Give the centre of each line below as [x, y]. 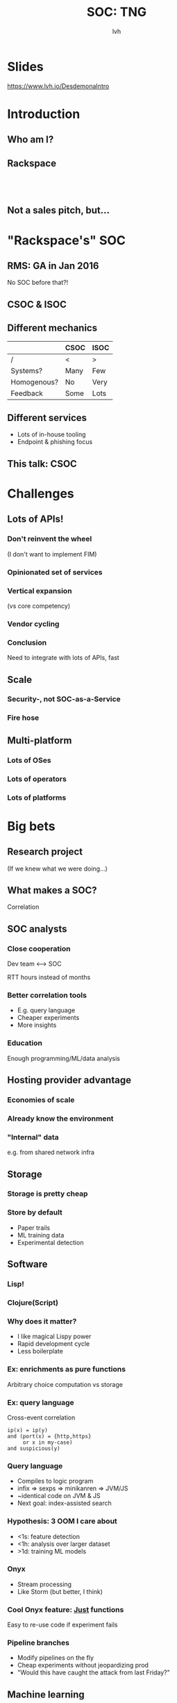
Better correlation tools [47, 995]
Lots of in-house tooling [51, 434]
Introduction [44, 114]
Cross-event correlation [41, 1417]
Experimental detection [50, 1242]
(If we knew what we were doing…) [57, 869]
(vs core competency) [39, 606]
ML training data [41, 1235]
